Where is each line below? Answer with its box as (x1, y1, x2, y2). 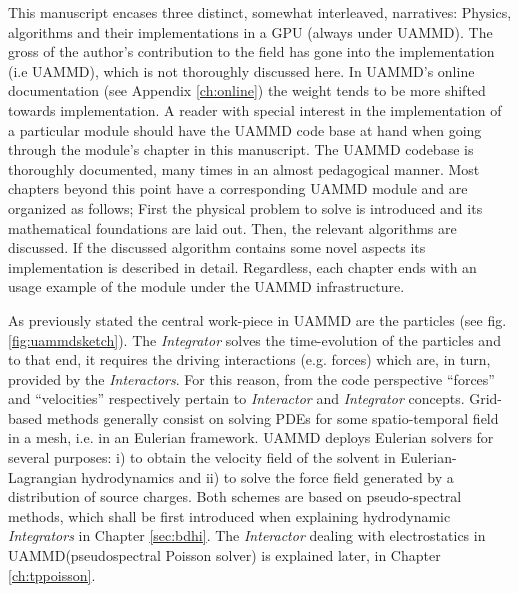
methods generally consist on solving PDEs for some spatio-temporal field (46, 407, 499, 428)
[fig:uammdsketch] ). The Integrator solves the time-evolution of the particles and (8, 329, 501, 350)
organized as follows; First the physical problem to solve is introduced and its (8, 197, 483, 218)
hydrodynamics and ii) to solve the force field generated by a (81, 466, 454, 487)
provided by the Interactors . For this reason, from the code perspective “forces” (8, 368, 495, 389)
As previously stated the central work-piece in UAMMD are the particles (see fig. (8, 309, 507, 330)
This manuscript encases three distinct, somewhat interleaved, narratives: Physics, (8, 2, 512, 22)
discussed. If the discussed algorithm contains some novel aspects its (8, 237, 426, 258)
